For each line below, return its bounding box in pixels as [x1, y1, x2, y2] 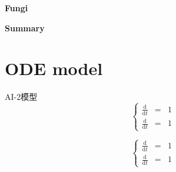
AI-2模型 [5, 90, 38, 103]
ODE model [5, 56, 103, 80]
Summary [5, 21, 45, 34]
